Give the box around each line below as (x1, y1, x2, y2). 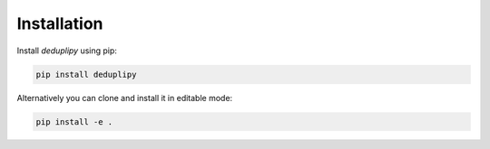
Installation (16, 14, 103, 33)
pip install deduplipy (35, 69, 137, 79)
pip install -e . (35, 116, 113, 126)
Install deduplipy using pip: (16, 45, 118, 56)
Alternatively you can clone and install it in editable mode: (16, 92, 233, 103)
